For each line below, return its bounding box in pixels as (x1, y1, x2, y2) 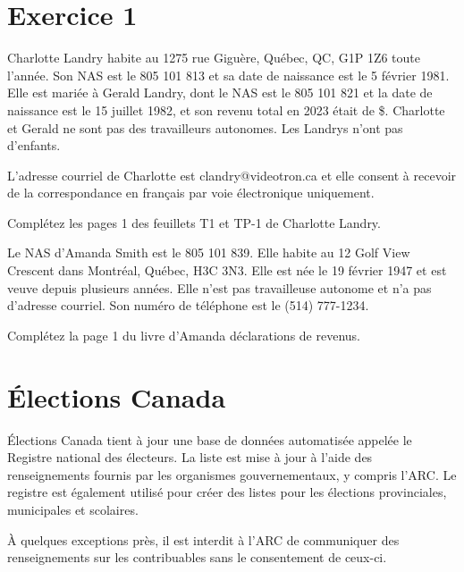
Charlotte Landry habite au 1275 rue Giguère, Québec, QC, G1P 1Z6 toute (7, 48, 420, 67)
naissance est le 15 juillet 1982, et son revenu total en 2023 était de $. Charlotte (7, 100, 445, 119)
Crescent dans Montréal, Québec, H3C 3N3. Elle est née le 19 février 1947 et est (7, 261, 447, 280)
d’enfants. (7, 136, 61, 155)
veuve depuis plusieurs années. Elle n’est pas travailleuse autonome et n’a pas (7, 278, 432, 297)
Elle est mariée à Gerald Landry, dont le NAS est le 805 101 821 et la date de (7, 83, 433, 102)
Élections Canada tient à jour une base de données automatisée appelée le (7, 430, 412, 449)
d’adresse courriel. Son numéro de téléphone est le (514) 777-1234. (7, 296, 369, 315)
